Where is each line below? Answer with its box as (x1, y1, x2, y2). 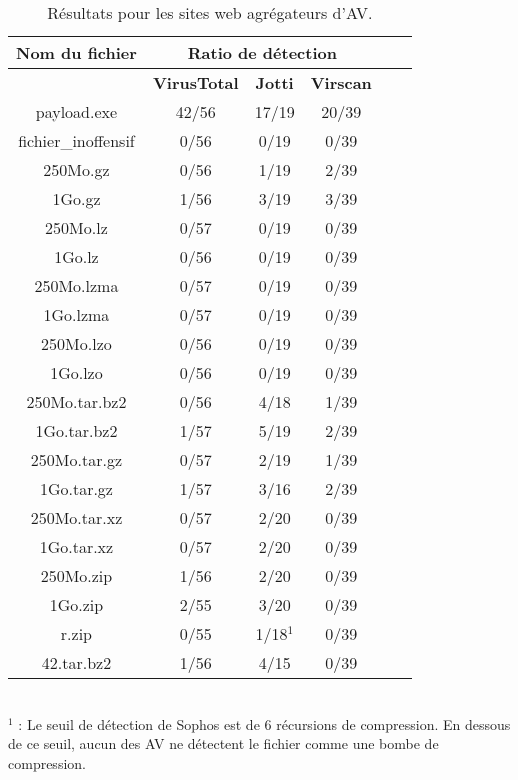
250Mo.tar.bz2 (26, 390, 127, 413)
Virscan (310, 71, 372, 94)
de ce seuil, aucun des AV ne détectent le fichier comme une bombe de (8, 733, 439, 754)
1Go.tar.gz (39, 477, 113, 500)
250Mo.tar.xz (30, 506, 123, 529)
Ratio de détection (187, 41, 337, 64)
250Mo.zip (40, 564, 113, 587)
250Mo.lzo (41, 332, 112, 355)
